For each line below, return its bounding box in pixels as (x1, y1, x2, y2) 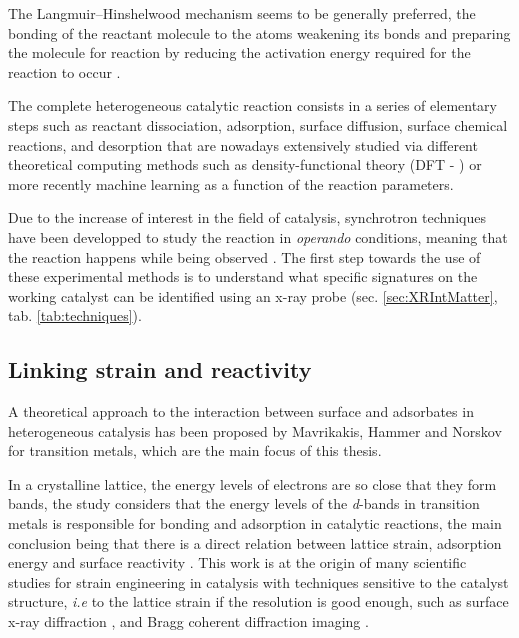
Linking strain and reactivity (8, 354, 312, 385)
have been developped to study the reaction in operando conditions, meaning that (8, 226, 508, 247)
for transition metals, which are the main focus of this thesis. (8, 440, 382, 461)
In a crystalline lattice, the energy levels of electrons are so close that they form (8, 473, 497, 494)
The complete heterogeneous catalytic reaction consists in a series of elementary (8, 95, 497, 116)
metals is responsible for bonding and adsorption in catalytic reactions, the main (8, 513, 502, 534)
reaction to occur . (8, 61, 121, 82)
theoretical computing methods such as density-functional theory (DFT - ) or (8, 154, 482, 175)
